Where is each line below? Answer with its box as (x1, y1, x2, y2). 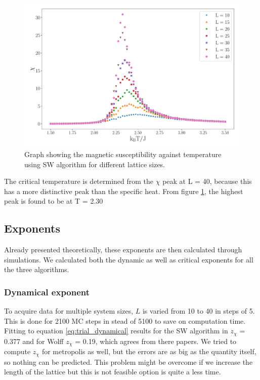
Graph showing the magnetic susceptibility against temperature (24, 148, 222, 159)
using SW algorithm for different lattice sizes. (24, 159, 165, 169)
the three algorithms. (4, 264, 69, 275)
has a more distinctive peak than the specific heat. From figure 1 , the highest (4, 185, 243, 196)
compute (4, 346, 31, 357)
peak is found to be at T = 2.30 (4, 196, 103, 206)
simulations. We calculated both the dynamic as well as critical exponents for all (4, 254, 253, 264)
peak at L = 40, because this (162, 176, 252, 186)
